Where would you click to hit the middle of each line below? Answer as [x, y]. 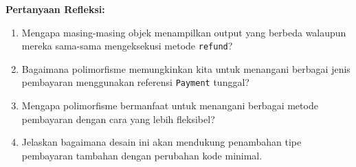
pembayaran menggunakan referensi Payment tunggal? [135, 82]
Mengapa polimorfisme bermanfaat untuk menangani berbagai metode [170, 105]
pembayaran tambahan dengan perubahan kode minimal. [142, 155]
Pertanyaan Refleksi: [55, 9]
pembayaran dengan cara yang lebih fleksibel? [118, 119]
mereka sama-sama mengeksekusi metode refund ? [127, 46]
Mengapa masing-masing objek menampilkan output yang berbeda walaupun [184, 32]
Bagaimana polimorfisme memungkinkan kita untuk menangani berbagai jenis [186, 68]
